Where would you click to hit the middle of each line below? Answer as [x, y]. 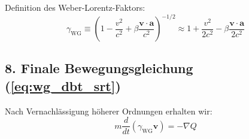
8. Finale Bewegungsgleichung [99, 68]
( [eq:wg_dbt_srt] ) [63, 85]
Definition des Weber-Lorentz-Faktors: [75, 7]
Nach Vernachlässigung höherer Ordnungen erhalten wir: [109, 111]
